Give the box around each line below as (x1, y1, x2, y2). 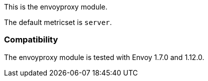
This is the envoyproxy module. (4, 2, 108, 11)
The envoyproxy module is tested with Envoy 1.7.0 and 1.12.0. (4, 52, 204, 61)
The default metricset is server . (4, 18, 112, 26)
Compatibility (4, 34, 58, 45)
